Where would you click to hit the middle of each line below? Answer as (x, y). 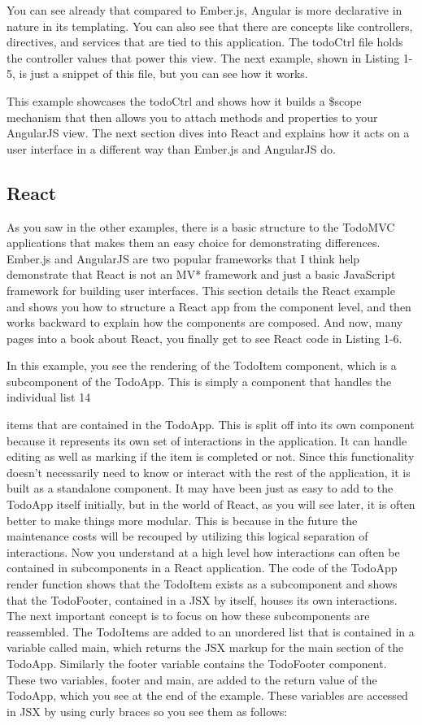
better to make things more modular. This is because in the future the (182, 520)
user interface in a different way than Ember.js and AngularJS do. (171, 148)
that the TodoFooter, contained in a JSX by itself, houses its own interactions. (202, 599)
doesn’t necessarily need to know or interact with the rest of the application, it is (209, 472)
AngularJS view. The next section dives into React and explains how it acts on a (208, 133)
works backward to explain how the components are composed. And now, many (205, 322)
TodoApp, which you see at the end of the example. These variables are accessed (207, 695)
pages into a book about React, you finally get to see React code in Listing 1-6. (204, 338)
